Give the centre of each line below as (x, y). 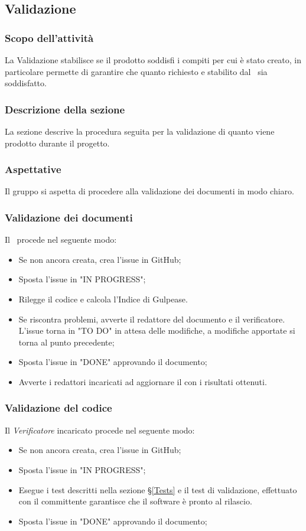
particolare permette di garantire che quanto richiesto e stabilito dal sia (136, 71)
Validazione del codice (58, 408)
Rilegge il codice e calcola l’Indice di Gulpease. (103, 299)
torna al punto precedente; (66, 342)
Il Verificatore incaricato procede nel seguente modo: (100, 430)
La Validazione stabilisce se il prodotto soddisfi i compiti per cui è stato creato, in (153, 60)
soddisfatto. (26, 83)
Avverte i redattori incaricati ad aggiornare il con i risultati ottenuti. (143, 381)
